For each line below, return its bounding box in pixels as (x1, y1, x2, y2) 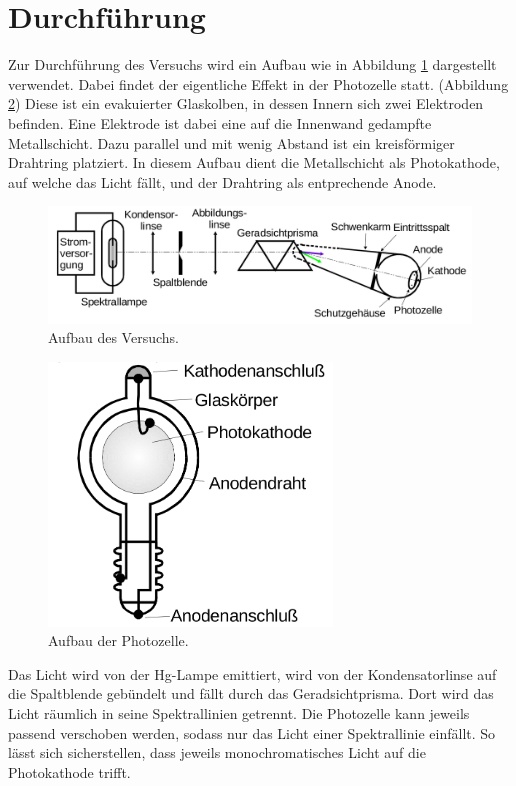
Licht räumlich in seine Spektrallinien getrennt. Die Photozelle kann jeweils (8, 703, 470, 723)
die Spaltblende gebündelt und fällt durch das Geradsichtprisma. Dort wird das (8, 683, 494, 704)
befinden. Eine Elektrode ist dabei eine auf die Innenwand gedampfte (8, 112, 432, 133)
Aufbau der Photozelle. (48, 630, 189, 651)
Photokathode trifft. (8, 761, 131, 782)
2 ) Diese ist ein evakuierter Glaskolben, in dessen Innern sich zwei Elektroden (8, 93, 484, 114)
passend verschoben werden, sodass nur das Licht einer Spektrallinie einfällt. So (8, 722, 496, 743)
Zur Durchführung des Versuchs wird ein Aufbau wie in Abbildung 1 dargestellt (8, 54, 497, 75)
